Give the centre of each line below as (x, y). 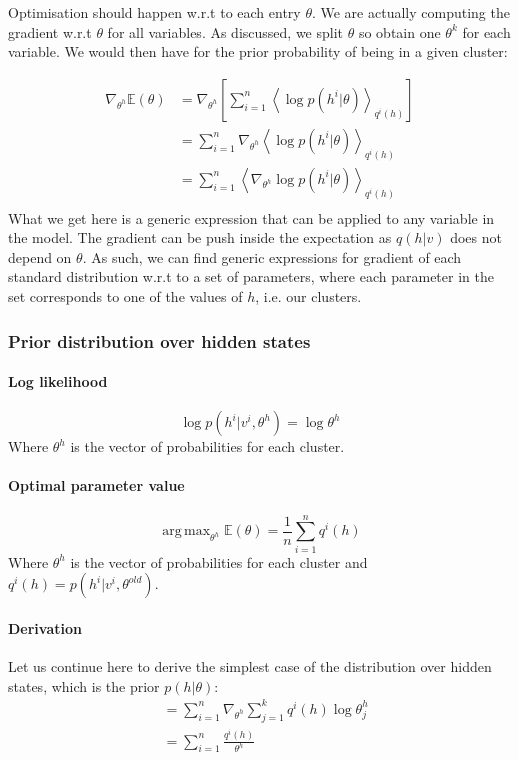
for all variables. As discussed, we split (225, 31)
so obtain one (399, 31)
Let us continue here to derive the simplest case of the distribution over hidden (250, 666)
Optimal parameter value (96, 485)
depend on (40, 256)
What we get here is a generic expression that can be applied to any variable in (251, 217)
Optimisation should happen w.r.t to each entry (154, 12)
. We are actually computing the (410, 12)
